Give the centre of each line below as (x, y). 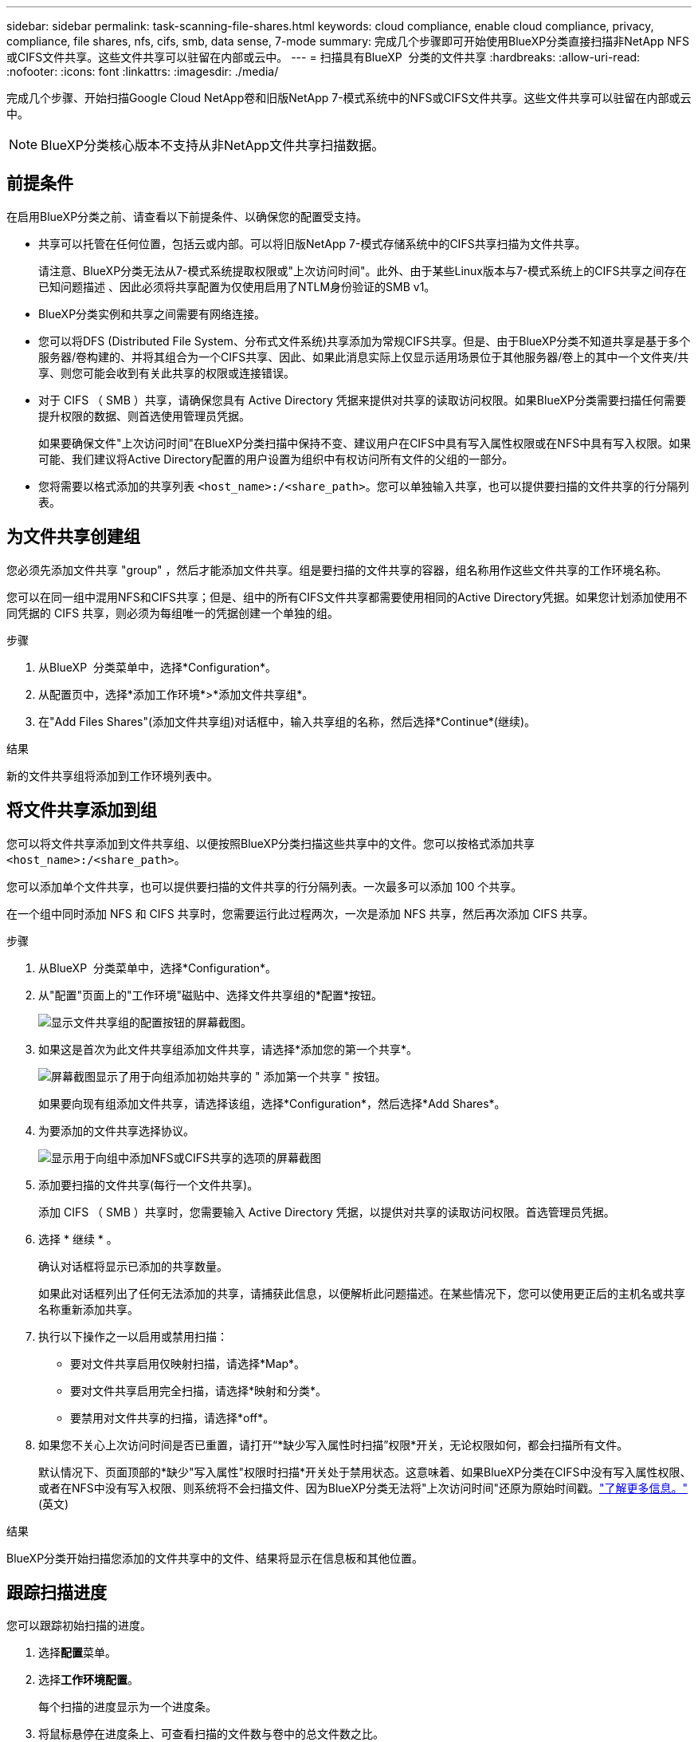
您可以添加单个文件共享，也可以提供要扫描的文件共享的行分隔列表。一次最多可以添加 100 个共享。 (265, 886)
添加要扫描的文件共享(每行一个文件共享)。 (149, 1184)
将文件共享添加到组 (82, 810)
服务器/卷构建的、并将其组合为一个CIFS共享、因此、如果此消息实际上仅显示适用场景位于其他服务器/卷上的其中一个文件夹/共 (364, 357)
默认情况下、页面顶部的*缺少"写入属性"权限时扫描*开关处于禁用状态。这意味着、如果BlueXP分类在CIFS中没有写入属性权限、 (365, 1472)
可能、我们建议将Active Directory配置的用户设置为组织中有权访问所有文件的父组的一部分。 (276, 459)
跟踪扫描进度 (57, 1592)
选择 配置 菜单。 (77, 1653)
